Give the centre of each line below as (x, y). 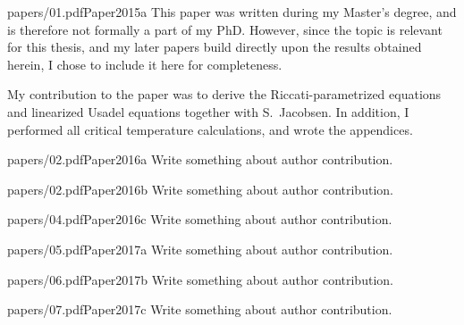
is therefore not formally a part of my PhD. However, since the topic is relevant (225, 29)
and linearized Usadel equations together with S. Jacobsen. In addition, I (208, 111)
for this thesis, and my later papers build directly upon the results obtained (215, 47)
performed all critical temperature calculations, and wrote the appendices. (210, 129)
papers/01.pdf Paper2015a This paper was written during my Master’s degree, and (232, 12)
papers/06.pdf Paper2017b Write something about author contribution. (200, 279)
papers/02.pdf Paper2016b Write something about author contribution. (200, 189)
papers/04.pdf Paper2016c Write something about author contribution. (200, 219)
